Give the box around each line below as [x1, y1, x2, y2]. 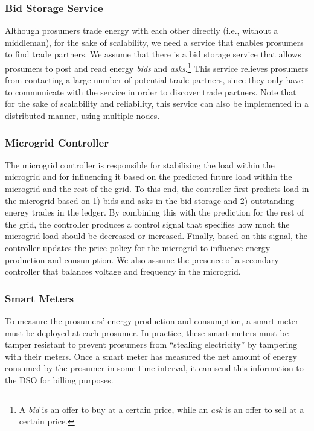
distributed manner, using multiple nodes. [5, 109, 160, 122]
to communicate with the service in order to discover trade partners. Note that [5, 85, 296, 98]
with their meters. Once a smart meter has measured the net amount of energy [5, 350, 297, 362]
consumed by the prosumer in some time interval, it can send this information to [5, 362, 304, 374]
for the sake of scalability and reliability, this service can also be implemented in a [5, 97, 309, 110]
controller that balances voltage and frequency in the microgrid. [5, 265, 241, 278]
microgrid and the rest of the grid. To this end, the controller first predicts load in [5, 182, 309, 195]
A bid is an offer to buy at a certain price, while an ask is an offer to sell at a [19, 403, 304, 415]
